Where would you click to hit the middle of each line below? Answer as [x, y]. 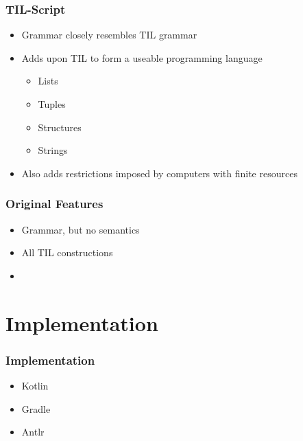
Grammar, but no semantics [81, 229]
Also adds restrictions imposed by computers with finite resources [159, 173]
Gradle [36, 408]
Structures [60, 127]
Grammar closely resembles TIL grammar [109, 35]
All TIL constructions [67, 252]
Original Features [54, 204]
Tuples [52, 104]
